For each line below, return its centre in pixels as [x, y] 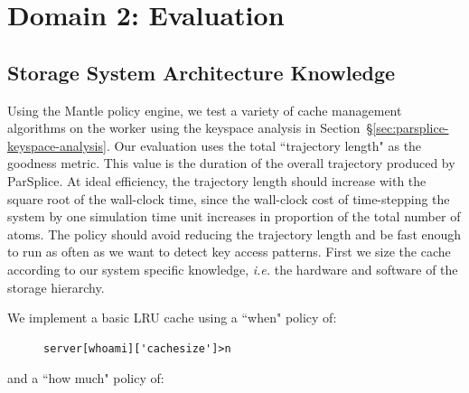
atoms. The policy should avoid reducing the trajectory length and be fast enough [234, 234]
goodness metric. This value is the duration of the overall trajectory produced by [231, 163]
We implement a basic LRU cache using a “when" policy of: [172, 318]
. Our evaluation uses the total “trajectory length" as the [264, 145]
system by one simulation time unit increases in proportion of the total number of [234, 216]
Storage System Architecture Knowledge [202, 72]
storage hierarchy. [56, 287]
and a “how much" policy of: [86, 378]
